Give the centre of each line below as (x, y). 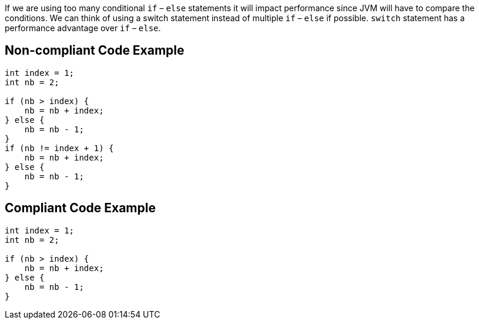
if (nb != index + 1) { (59, 148)
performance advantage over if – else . (83, 28)
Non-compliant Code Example (95, 51)
